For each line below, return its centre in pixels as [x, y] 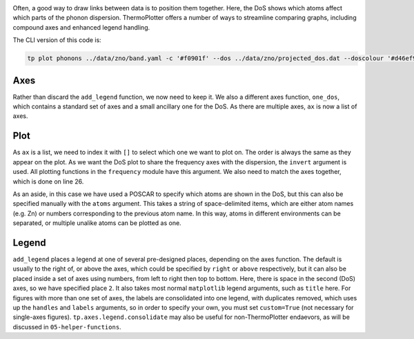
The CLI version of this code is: [57, 40]
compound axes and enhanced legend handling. [81, 27]
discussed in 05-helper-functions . [67, 327]
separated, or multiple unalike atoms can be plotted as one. [97, 223]
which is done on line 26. [48, 181]
